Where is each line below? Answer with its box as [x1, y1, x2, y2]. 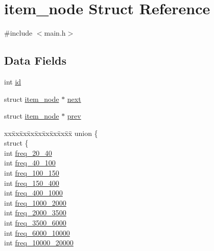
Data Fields [4, 52, 67, 68]
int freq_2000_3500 [4, 207, 66, 218]
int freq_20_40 [4, 147, 52, 158]
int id [4, 76, 21, 87]
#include [4, 27, 33, 38]
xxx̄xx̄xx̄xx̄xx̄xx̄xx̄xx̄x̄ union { [4, 127, 98, 138]
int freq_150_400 [4, 177, 59, 188]
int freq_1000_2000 [4, 197, 66, 208]
